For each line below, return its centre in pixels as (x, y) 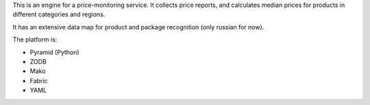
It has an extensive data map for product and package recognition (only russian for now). (138, 27)
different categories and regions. (59, 14)
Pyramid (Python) (54, 52)
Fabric (39, 80)
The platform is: (35, 40)
